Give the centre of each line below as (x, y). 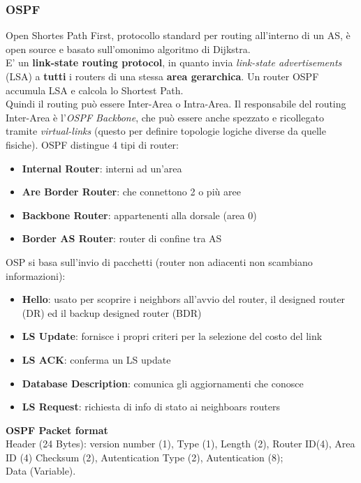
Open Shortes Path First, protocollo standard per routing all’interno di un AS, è (178, 35)
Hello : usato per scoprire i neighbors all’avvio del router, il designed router (184, 299)
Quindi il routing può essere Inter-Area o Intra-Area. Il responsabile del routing (176, 104)
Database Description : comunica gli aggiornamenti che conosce (163, 383)
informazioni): (36, 275)
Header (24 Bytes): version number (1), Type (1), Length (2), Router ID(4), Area (180, 444)
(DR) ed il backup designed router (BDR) (112, 312)
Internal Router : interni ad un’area (102, 168)
